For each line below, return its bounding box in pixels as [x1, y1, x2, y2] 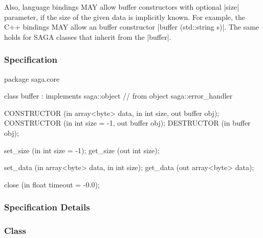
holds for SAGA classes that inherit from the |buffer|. [4, 31, 171, 42]
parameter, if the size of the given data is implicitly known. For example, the [4, 11, 246, 22]
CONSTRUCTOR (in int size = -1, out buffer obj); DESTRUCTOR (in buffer [4, 117, 251, 128]
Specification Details [4, 201, 90, 213]
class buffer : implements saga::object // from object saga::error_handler [4, 90, 233, 101]
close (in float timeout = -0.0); [4, 179, 100, 189]
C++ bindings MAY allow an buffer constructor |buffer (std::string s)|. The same [4, 21, 259, 32]
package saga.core [4, 73, 60, 84]
